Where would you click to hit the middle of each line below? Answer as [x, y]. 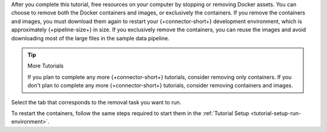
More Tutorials [45, 66]
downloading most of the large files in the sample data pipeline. [90, 38]
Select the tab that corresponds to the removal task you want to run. [96, 102]
